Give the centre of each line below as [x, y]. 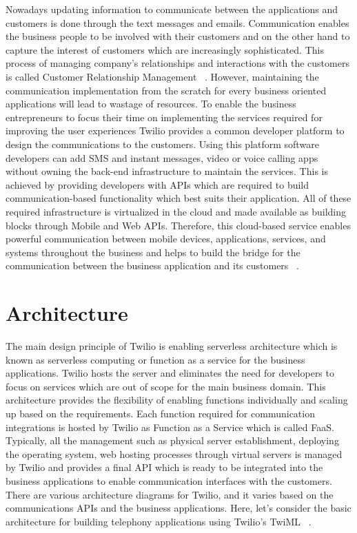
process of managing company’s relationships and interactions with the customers [177, 63]
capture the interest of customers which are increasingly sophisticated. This [165, 49]
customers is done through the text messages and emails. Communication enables [177, 22]
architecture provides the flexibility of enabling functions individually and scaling [177, 400]
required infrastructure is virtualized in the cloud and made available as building [176, 211]
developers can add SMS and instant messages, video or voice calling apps [162, 157]
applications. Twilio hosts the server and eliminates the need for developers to [170, 373]
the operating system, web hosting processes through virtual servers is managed [174, 453]
